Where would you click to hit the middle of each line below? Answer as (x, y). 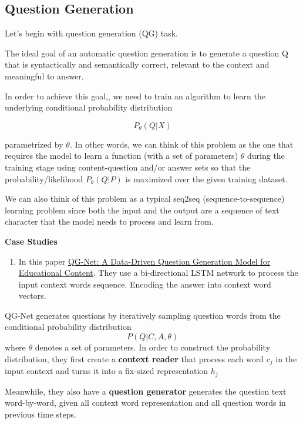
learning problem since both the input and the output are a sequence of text (142, 210)
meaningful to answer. (44, 76)
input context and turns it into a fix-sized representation (107, 371)
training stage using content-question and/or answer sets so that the (128, 167)
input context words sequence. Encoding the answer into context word (145, 284)
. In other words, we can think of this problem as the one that (181, 144)
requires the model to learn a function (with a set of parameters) (122, 156)
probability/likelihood (44, 178)
